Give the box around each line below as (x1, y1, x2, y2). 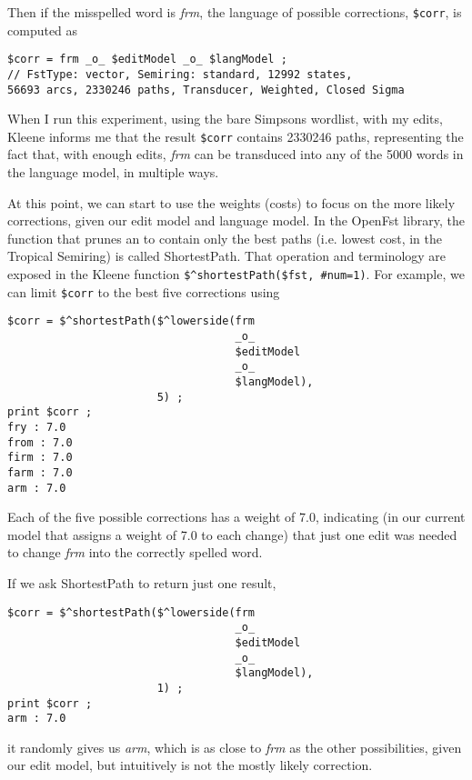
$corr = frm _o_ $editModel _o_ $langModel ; (7, 53, 287, 66)
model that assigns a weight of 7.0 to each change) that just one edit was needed (7, 525, 457, 544)
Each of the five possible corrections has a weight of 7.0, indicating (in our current (7, 507, 466, 526)
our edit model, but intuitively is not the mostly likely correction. (7, 755, 373, 775)
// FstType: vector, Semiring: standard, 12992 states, (7, 67, 353, 81)
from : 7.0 (7, 435, 73, 449)
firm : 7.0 (7, 451, 73, 465)
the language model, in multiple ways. (7, 163, 219, 182)
